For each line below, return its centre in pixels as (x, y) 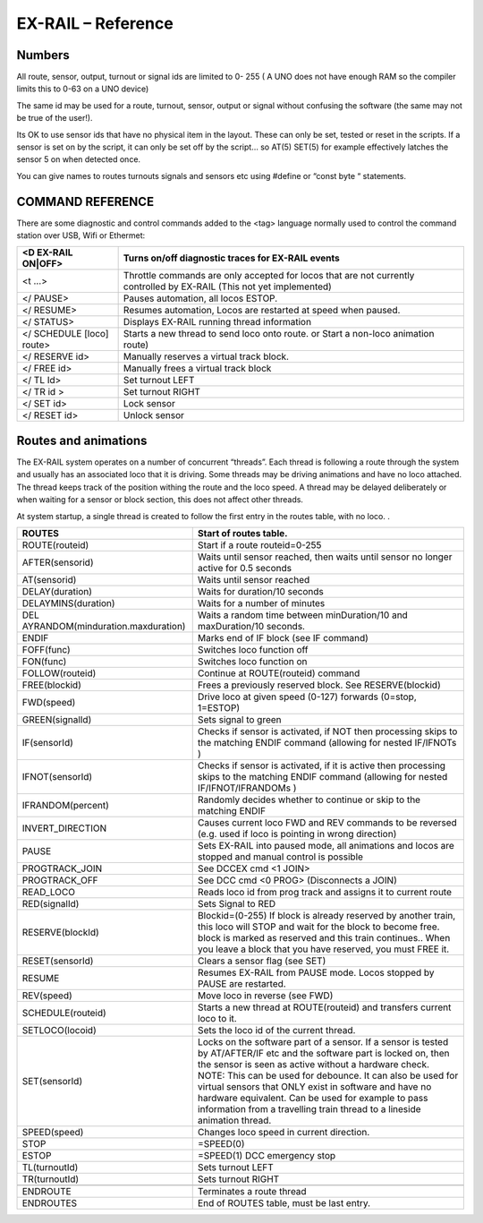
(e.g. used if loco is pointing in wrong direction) (297, 834)
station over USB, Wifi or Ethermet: (81, 235)
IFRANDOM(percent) (65, 805)
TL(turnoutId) (50, 1167)
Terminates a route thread (252, 1191)
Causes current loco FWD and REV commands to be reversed (327, 822)
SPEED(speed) (53, 1132)
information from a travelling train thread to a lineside (309, 1108)
